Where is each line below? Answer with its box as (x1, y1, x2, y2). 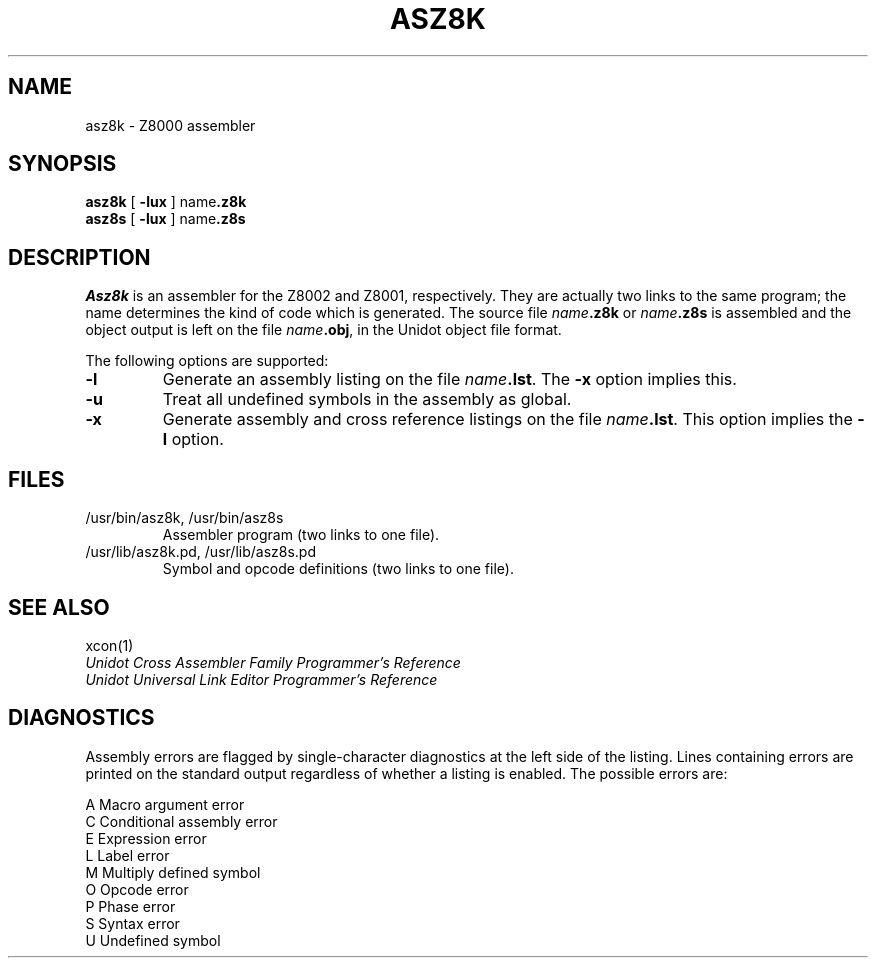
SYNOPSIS (8, 151, 117, 177)
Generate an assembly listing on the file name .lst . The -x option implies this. (162, 369, 737, 390)
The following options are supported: (85, 352, 329, 370)
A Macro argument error (85, 795, 245, 813)
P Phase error (85, 897, 176, 915)
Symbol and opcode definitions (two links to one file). (162, 560, 514, 578)
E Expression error (85, 829, 207, 847)
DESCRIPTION (8, 244, 151, 270)
